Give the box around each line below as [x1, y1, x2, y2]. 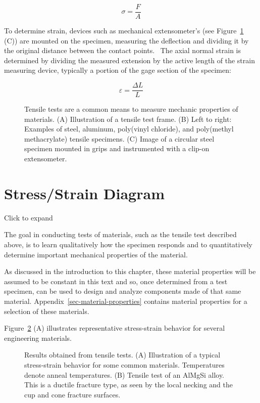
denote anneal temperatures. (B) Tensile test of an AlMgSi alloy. [24, 369, 225, 380]
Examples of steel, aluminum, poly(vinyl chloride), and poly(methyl [24, 123, 234, 134]
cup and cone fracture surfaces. [24, 389, 121, 399]
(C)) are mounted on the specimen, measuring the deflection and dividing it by [4, 35, 249, 46]
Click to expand [4, 212, 53, 222]
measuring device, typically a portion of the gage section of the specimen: [4, 65, 231, 75]
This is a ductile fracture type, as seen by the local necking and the [24, 379, 233, 390]
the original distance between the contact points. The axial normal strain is [4, 45, 241, 56]
